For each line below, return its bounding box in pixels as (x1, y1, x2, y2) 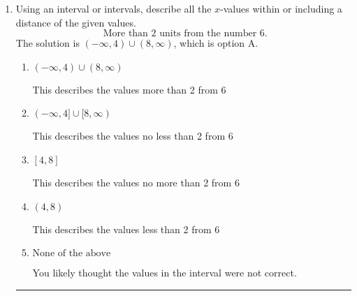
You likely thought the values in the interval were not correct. (32, 265, 297, 280)
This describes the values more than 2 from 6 (32, 82, 226, 96)
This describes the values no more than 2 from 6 (32, 175, 240, 189)
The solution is (15, 36, 80, 50)
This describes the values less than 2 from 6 (32, 221, 220, 236)
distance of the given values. (15, 15, 136, 29)
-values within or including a (220, 1, 342, 15)
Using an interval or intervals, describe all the (15, 1, 212, 15)
